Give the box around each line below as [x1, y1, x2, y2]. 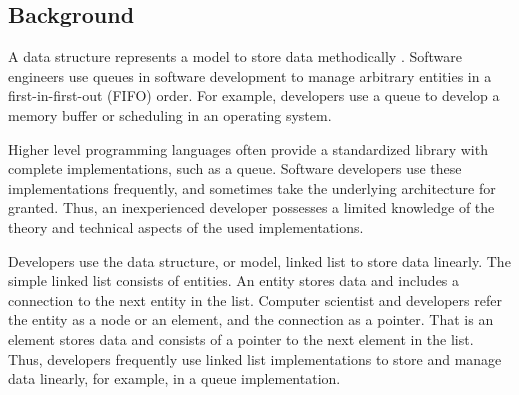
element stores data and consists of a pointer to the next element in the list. [8, 328, 474, 349]
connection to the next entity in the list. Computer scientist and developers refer [8, 289, 502, 310]
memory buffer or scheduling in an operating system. [8, 104, 332, 125]
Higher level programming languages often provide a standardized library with [8, 138, 488, 159]
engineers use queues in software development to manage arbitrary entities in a [8, 65, 492, 86]
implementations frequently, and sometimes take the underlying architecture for [8, 177, 496, 198]
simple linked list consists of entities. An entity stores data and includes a [8, 270, 460, 291]
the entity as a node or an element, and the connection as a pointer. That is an [8, 309, 494, 330]
